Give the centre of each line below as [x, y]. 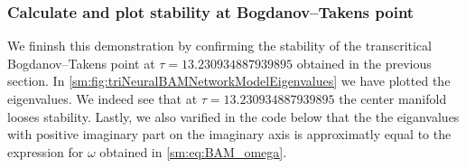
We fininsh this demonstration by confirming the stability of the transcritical [219, 46]
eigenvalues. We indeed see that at [103, 98]
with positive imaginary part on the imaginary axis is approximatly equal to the [229, 134]
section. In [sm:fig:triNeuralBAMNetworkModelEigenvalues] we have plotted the [229, 81]
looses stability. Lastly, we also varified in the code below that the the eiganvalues [233, 116]
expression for [46, 151]
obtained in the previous [364, 63]
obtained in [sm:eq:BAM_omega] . [193, 151]
